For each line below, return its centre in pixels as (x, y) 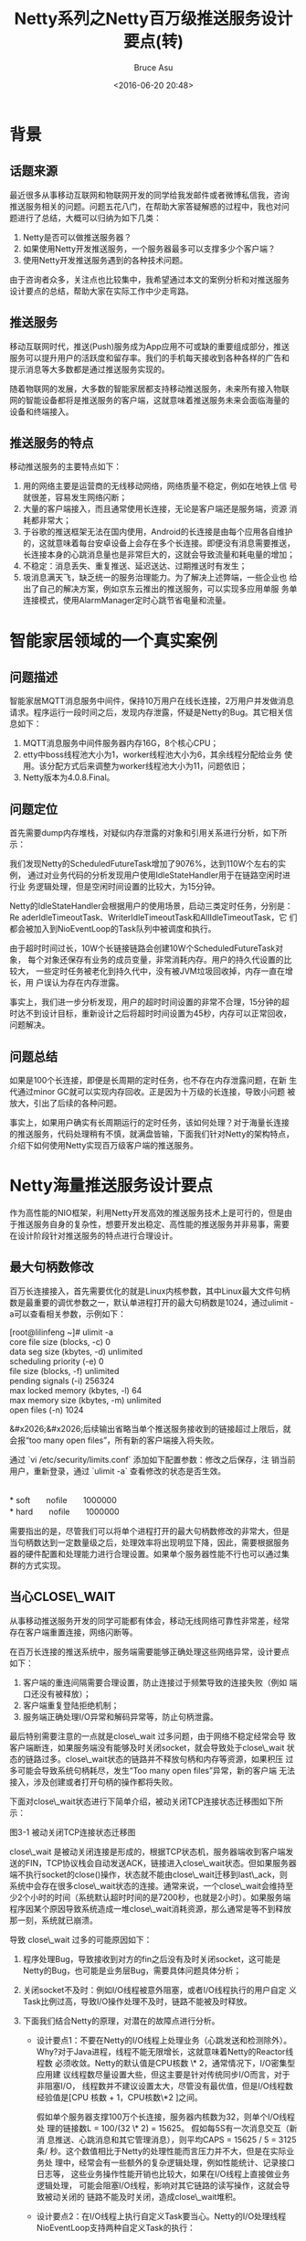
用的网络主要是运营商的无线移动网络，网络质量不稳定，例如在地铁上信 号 (160, 486)
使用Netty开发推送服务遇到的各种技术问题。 (105, 260)
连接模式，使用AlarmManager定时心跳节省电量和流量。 (127, 601)
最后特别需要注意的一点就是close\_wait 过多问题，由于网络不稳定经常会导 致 (153, 1736)
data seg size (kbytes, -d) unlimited (76, 1351)
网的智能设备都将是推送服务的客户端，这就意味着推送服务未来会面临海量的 (149, 400)
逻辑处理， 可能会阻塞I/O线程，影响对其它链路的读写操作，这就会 (159, 2185)
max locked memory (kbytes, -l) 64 (76, 1390)
